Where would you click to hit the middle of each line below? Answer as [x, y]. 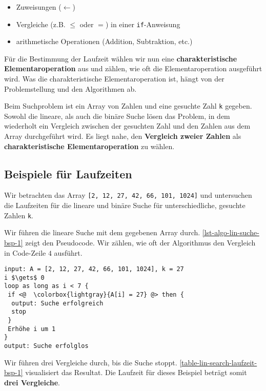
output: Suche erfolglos [46, 346]
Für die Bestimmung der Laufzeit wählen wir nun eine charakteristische [121, 58]
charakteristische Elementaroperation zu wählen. [89, 146]
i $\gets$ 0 [24, 277]
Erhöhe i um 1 [32, 329]
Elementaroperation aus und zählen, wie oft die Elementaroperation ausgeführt [133, 68]
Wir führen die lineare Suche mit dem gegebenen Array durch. [102, 232]
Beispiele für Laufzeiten [68, 173]
